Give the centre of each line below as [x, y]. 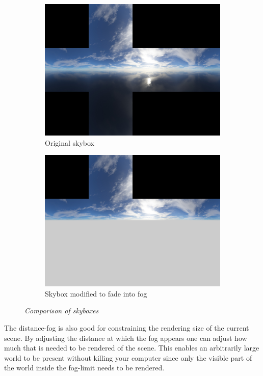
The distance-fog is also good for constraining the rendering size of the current [127, 327]
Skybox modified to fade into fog [96, 293]
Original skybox [70, 142]
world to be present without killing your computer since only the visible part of [128, 357]
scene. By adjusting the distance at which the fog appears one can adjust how [126, 338]
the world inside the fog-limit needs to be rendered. [84, 368]
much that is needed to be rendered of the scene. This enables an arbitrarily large [132, 348]
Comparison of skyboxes [62, 311]
